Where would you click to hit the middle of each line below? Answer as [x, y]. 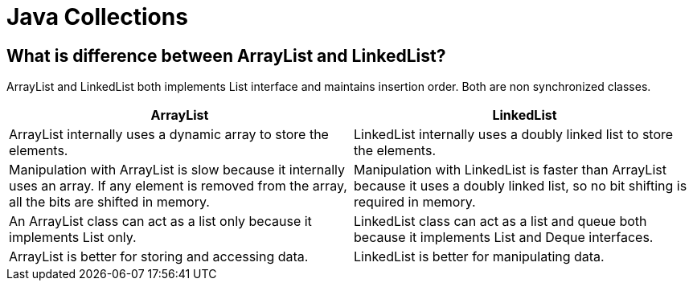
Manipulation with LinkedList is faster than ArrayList [510, 170]
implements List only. [73, 238]
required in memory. [415, 202]
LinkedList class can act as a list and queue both [500, 221]
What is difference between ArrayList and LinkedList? [226, 55]
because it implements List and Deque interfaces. [504, 238]
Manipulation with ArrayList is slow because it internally [177, 170]
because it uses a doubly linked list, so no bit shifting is [521, 186]
